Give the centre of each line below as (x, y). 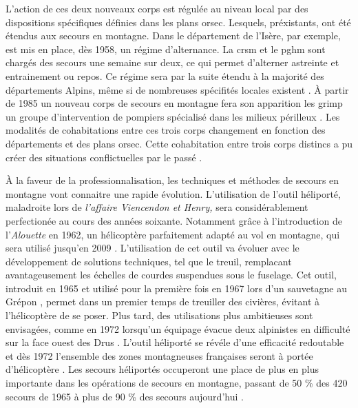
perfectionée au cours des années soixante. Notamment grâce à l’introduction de (174, 220)
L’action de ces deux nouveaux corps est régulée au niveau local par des (157, 8)
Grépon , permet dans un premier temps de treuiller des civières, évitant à (163, 302)
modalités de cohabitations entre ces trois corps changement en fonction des (166, 130)
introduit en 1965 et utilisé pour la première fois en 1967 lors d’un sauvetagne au (176, 288)
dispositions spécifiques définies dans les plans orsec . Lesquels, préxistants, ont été (178, 22)
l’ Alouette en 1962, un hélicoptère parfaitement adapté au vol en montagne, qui (173, 234)
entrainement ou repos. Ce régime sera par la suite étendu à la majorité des (165, 75)
